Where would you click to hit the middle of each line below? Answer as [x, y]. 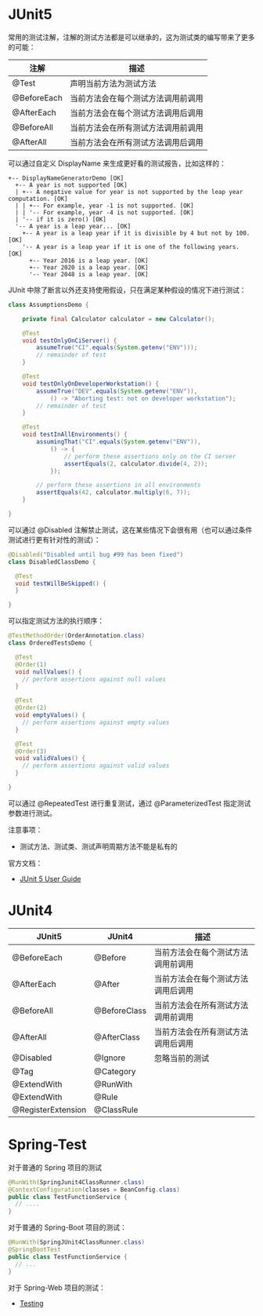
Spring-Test [48, 1145]
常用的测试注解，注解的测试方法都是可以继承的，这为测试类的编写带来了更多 [131, 37]
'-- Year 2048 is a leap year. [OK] [88, 274]
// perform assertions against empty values [96, 722]
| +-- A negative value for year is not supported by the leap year [129, 192]
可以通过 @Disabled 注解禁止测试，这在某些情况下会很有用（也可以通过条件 [130, 530]
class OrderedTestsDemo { [50, 643]
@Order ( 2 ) [31, 708]
